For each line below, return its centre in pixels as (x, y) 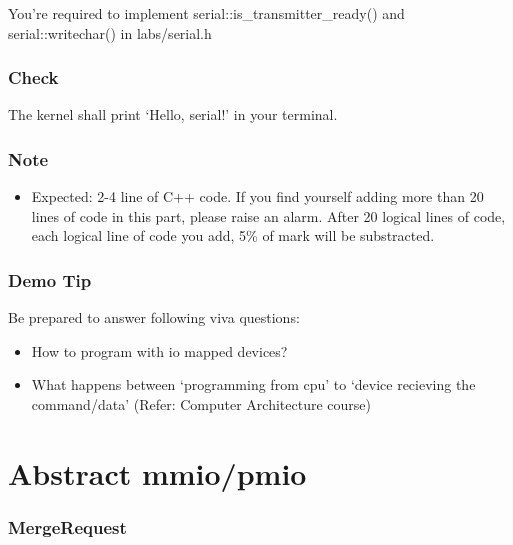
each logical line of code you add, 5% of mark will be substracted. (233, 235)
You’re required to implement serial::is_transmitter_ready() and (206, 13)
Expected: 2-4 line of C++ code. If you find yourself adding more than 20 (257, 196)
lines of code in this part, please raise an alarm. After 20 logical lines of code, (268, 215)
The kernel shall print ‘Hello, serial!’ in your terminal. (173, 114)
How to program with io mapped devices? (159, 350)
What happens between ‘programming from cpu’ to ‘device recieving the (253, 384)
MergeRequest (67, 526)
